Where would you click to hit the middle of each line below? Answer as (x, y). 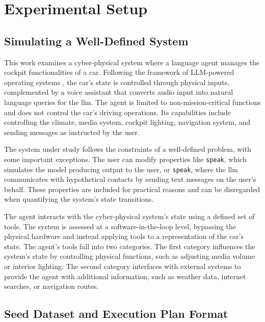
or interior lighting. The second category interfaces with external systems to (123, 266)
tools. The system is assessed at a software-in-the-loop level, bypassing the (120, 226)
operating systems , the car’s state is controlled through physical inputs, (117, 82)
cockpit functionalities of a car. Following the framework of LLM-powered (119, 72)
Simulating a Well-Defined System (96, 41)
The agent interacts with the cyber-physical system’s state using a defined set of (129, 216)
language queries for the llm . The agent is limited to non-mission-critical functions (132, 102)
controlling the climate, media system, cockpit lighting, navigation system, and (127, 122)
